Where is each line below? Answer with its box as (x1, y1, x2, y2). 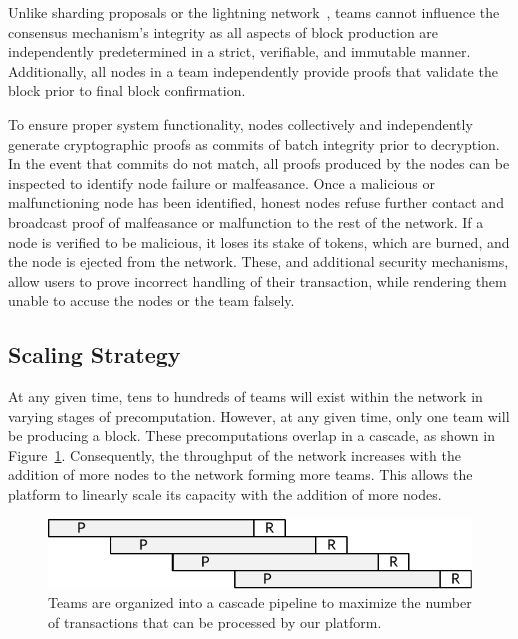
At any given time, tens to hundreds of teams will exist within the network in (8, 386, 483, 407)
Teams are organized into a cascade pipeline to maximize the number (48, 592, 472, 613)
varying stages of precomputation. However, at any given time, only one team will (8, 405, 510, 426)
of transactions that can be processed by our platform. (48, 611, 382, 632)
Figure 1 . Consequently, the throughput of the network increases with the (8, 444, 461, 465)
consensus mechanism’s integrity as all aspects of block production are (8, 21, 439, 42)
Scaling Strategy (8, 339, 181, 370)
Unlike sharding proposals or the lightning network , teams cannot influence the (8, 2, 500, 22)
